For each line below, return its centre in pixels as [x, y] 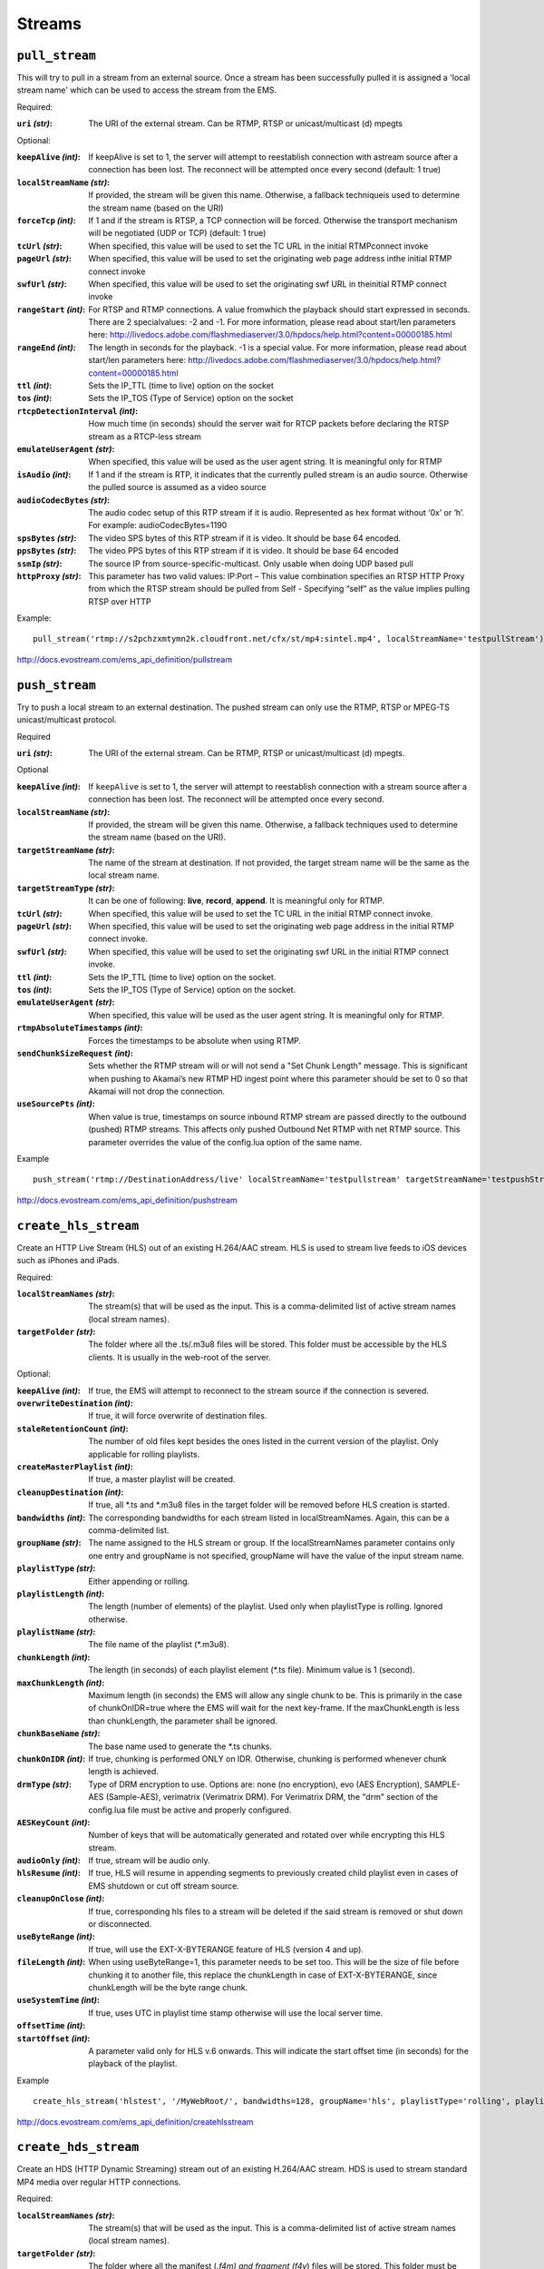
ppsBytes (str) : [47, 551]
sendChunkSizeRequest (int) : [75, 1053]
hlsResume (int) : [49, 1873]
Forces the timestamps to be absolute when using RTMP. [195, 1040]
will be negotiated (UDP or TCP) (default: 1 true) [177, 233]
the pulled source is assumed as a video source [177, 487]
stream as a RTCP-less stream [145, 437]
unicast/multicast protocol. [67, 720]
